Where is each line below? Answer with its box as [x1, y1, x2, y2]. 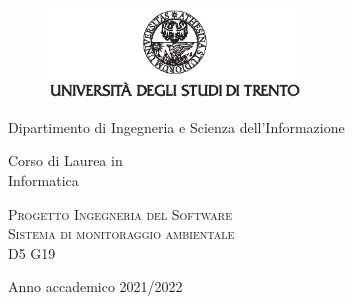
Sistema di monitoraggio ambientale [8, 223, 235, 244]
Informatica [8, 170, 79, 191]
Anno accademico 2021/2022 [8, 276, 183, 297]
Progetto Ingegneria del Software [8, 203, 232, 224]
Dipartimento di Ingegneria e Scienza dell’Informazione [8, 116, 345, 137]
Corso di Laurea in [8, 150, 123, 171]
